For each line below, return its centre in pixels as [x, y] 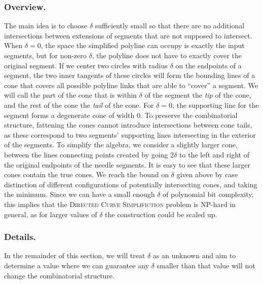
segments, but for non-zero [45, 55]
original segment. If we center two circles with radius [86, 65]
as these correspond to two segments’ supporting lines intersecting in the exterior [130, 134]
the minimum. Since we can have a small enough [80, 194]
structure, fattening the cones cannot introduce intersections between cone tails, [128, 125]
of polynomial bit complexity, [208, 194]
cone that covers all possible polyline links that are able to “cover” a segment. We [131, 85]
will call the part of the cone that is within [70, 95]
